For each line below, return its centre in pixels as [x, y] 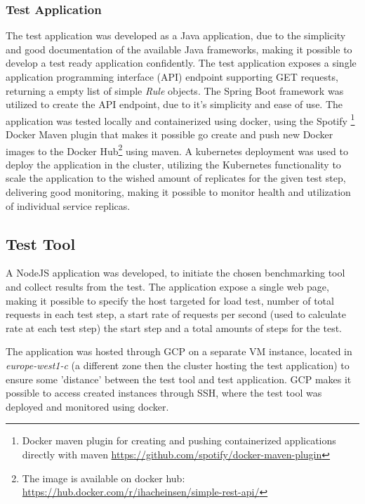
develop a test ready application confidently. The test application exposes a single [181, 63]
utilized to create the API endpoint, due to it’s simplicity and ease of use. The [174, 104]
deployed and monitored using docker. [87, 406]
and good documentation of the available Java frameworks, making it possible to [179, 49]
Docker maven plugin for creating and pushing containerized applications [179, 440]
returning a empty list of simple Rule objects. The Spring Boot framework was [175, 90]
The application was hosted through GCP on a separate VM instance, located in [179, 351]
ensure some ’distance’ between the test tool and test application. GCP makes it [179, 379]
